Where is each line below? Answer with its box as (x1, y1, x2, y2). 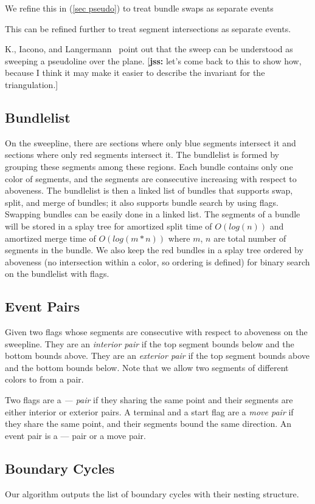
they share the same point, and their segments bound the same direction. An (5, 417, 292, 430)
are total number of (213, 231, 286, 244)
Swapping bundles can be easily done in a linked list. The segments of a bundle (5, 208, 300, 220)
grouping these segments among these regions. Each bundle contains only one (5, 160, 293, 172)
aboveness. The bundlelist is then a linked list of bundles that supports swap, (5, 184, 293, 197)
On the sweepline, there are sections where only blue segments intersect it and (5, 136, 296, 149)
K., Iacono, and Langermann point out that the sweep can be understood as (5, 43, 293, 55)
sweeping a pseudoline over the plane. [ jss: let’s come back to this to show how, (5, 54, 302, 67)
